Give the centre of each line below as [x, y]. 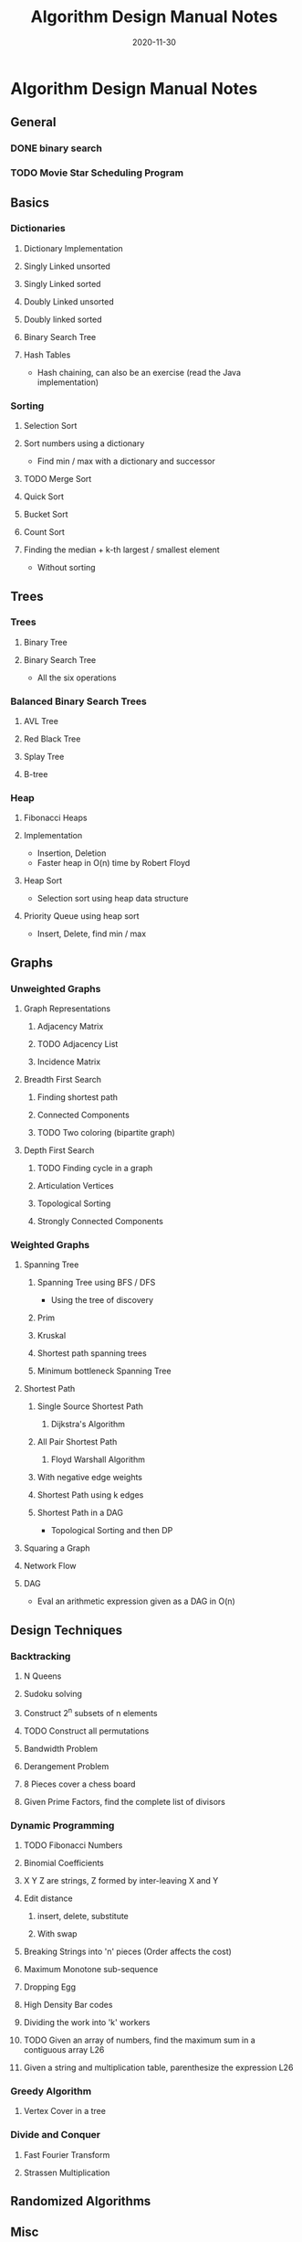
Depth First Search [59, 1150]
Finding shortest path [77, 1097]
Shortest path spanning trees [92, 1353]
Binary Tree [45, 642]
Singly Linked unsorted [67, 266]
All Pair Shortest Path [77, 1442]
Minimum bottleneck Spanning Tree [104, 1371]
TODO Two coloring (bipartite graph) [106, 1133]
